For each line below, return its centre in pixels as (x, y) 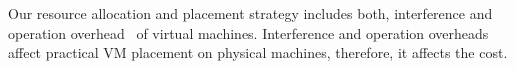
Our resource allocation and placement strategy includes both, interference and (250, 13)
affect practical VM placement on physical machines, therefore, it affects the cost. (258, 52)
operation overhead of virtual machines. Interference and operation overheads (248, 32)
